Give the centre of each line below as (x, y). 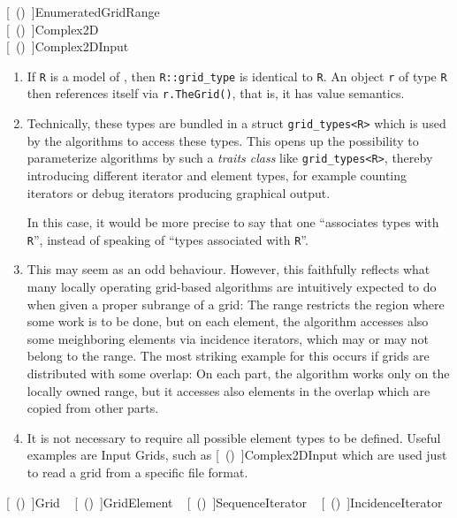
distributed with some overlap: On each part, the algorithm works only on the (238, 373)
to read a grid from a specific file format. (137, 472)
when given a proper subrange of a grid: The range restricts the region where (236, 304)
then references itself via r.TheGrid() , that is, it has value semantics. (216, 93)
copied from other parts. (93, 408)
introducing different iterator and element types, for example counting (217, 175)
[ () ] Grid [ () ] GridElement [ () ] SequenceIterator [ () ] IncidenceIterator (225, 502)
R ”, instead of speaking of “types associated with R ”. (168, 239)
